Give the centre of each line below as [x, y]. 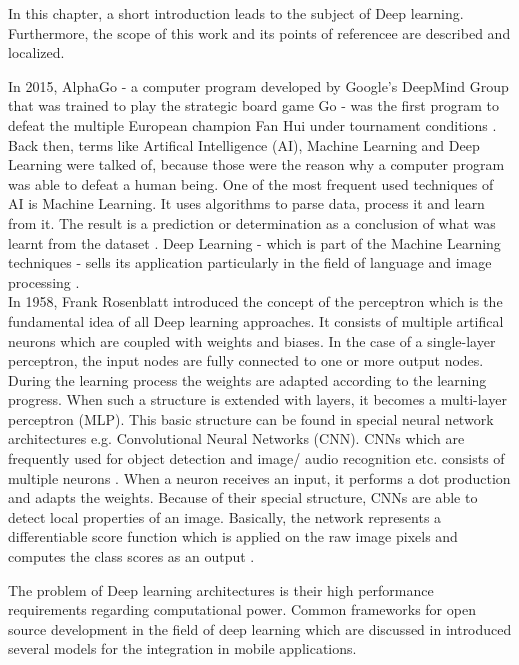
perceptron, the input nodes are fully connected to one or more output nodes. [246, 360]
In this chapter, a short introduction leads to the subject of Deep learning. [236, 13]
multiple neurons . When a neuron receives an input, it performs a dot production [259, 477]
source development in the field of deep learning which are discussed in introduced [260, 628]
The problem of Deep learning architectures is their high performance [221, 589]
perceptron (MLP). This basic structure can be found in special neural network [251, 418]
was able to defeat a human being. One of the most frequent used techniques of [251, 183]
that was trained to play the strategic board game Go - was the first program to [253, 105]
